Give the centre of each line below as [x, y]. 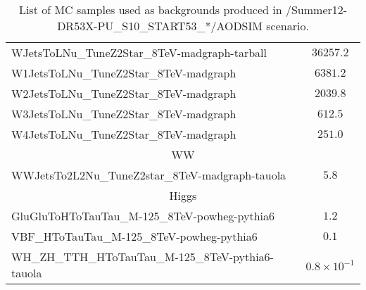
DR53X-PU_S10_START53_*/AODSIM [160, 26]
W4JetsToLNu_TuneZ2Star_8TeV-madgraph [124, 134]
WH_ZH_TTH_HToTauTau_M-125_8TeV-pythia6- [143, 257]
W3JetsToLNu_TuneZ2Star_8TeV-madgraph [124, 114]
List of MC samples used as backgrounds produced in [150, 10]
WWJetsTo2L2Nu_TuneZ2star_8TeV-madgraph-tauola [149, 175]
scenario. [288, 26]
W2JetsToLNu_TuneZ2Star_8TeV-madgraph [124, 93]
